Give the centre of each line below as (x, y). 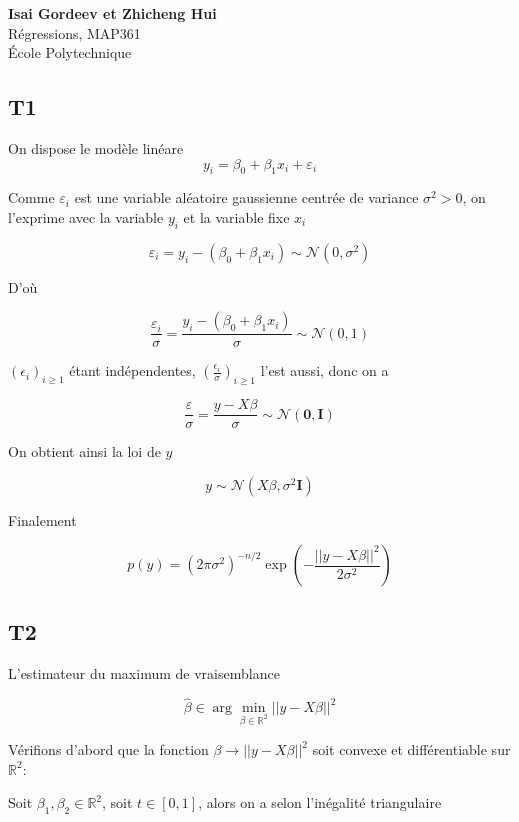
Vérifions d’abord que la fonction (108, 749)
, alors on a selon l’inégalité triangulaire (320, 802)
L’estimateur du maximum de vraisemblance (144, 672)
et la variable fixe (236, 216)
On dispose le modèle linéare (96, 147)
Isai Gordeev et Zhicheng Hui (112, 13)
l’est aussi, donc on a (324, 370)
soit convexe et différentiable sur (411, 749)
